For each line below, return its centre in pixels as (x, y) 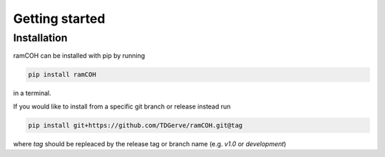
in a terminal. (32, 93)
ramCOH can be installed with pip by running (79, 56)
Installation (40, 38)
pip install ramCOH (62, 75)
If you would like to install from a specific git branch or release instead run (122, 106)
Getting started (59, 19)
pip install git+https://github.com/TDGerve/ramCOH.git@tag (135, 125)
